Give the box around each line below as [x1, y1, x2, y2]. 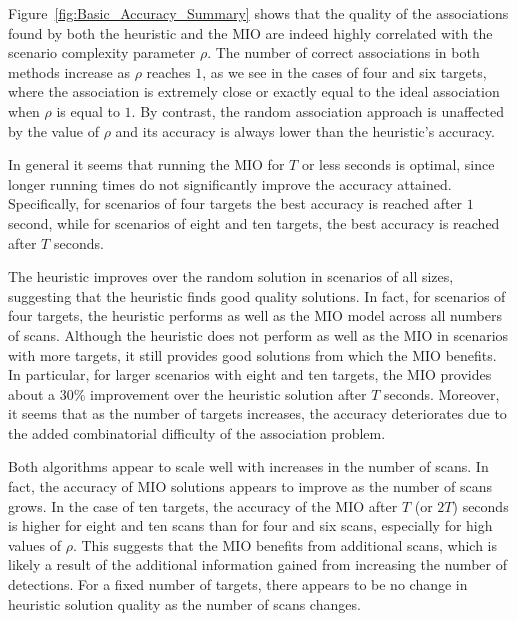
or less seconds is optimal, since [301, 154, 495, 175]
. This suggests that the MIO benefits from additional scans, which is [72, 534, 498, 555]
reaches [146, 61, 191, 82]
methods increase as [8, 61, 130, 82]
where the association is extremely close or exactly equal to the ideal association [8, 81, 500, 102]
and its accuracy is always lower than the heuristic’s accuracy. [115, 120, 495, 141]
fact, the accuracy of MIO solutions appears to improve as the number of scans [8, 476, 492, 497]
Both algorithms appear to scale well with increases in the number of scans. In [8, 456, 489, 477]
